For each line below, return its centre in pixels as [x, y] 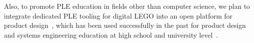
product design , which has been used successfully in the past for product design [125, 25]
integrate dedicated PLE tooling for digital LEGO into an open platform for [118, 15]
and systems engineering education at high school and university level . [111, 34]
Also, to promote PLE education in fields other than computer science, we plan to [127, 6]
